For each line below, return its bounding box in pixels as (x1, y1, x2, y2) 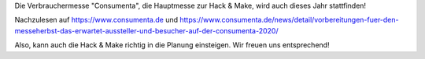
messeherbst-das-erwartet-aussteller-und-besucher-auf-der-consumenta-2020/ (14, 26, 279, 35)
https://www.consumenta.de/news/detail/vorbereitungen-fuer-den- (179, 16, 399, 25)
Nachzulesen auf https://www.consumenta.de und (14, 16, 179, 25)
